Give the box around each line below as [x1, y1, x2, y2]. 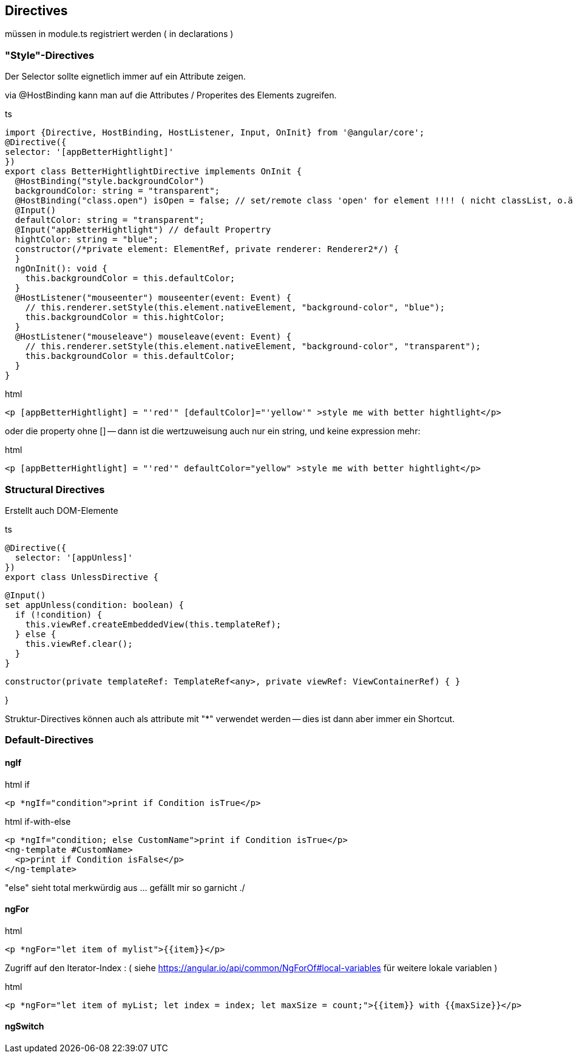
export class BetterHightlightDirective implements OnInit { [5, 166, 302, 177]
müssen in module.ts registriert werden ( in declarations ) [5, 29, 234, 39]
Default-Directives [5, 734, 94, 746]
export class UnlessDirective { [5, 572, 158, 582]
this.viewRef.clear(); [25, 638, 133, 649]
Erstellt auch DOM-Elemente [5, 505, 118, 516]
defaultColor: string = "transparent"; [15, 215, 205, 225]
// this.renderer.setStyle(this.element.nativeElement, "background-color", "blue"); [25, 302, 445, 313]
